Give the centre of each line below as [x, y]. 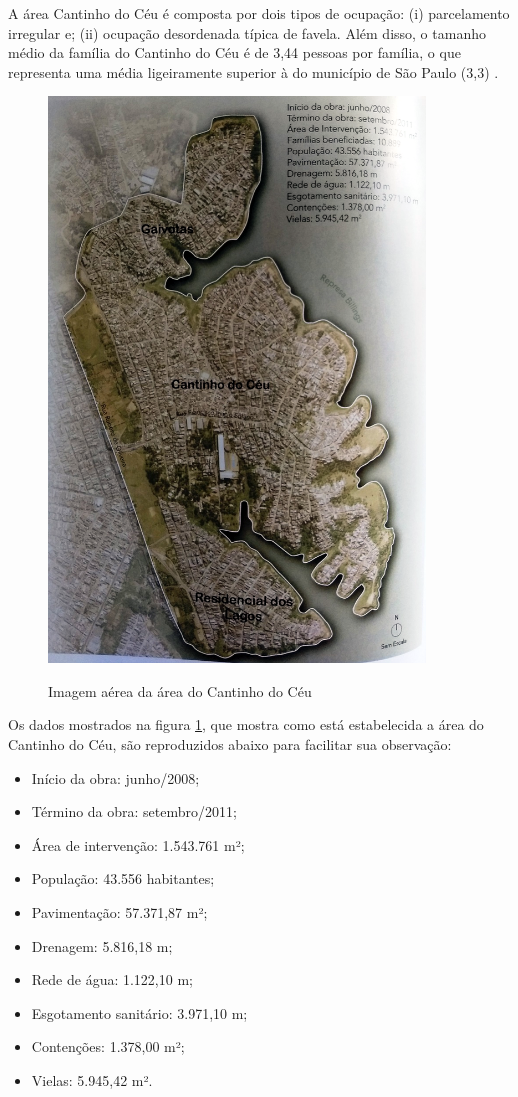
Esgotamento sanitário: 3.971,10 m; [139, 1012]
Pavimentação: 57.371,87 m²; [119, 912]
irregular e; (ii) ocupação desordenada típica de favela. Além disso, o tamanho [247, 32]
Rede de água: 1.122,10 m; [112, 979]
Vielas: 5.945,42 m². [92, 1080]
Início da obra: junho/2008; [115, 777]
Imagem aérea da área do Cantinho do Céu [180, 690]
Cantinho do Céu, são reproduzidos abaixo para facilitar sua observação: [230, 744]
